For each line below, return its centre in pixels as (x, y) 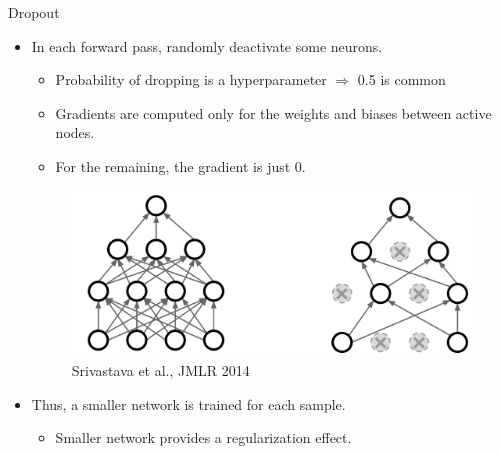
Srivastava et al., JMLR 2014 (160, 370)
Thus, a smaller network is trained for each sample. (188, 403)
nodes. (75, 132)
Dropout (34, 12)
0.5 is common (401, 79)
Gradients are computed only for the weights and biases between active (273, 112)
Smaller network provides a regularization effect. (203, 437)
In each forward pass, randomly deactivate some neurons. (207, 45)
